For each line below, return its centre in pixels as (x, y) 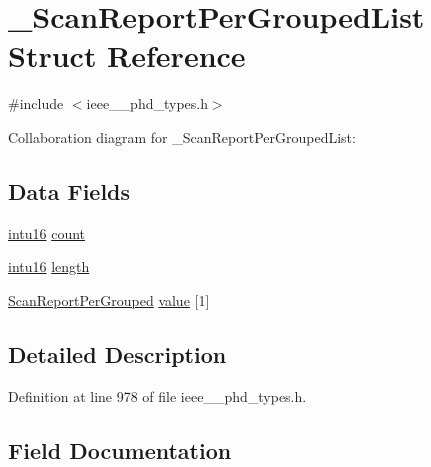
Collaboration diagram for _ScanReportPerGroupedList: (182, 136)
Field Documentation (120, 449)
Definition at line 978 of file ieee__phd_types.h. (157, 395)
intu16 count (47, 232)
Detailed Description (117, 353)
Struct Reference (127, 55)
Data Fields (69, 190)
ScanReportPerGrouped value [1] (109, 299)
